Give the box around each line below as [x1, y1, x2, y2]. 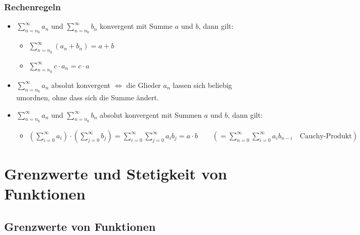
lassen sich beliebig [173, 79, 232, 90]
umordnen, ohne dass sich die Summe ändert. [16, 92, 159, 103]
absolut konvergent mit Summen [100, 109, 202, 120]
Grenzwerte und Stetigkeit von [4, 163, 228, 184]
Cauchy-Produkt [299, 132, 352, 140]
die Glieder [126, 79, 161, 90]
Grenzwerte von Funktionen [4, 218, 156, 234]
